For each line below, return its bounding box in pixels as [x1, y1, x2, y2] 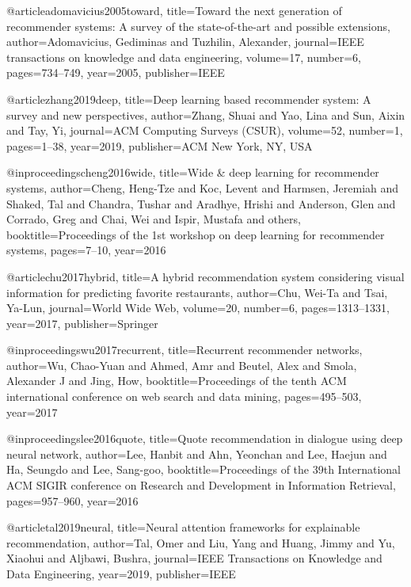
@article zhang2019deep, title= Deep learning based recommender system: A [6, 90, 371, 107]
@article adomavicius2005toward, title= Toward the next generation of [6, 2, 342, 18]
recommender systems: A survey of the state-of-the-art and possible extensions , [6, 17, 390, 34]
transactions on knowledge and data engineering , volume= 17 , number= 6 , [6, 48, 361, 65]
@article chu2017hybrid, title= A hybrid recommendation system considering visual [6, 268, 405, 284]
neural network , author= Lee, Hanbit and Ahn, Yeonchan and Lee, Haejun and [6, 445, 387, 462]
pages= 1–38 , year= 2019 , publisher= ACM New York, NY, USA [6, 137, 313, 154]
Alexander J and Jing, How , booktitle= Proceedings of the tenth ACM [6, 372, 347, 389]
